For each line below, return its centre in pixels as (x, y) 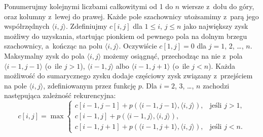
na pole (15, 85)
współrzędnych (27, 26)
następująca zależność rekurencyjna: (60, 95)
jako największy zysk (216, 26)
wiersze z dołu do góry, (218, 6)
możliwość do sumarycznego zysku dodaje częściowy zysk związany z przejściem (128, 76)
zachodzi (216, 85)
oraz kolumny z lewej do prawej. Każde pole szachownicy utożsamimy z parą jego (131, 16)
